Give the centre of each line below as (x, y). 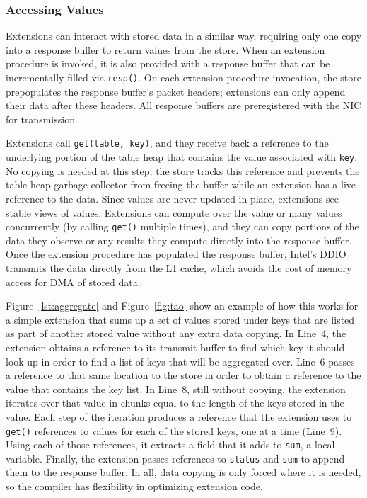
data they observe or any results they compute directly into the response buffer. (179, 240)
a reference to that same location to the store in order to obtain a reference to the (183, 375)
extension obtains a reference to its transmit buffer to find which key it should (175, 347)
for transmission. (42, 119)
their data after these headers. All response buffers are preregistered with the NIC (183, 105)
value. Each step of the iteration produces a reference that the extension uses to (179, 416)
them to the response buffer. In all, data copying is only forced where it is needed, (183, 472)
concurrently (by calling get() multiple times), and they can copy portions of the (182, 226)
